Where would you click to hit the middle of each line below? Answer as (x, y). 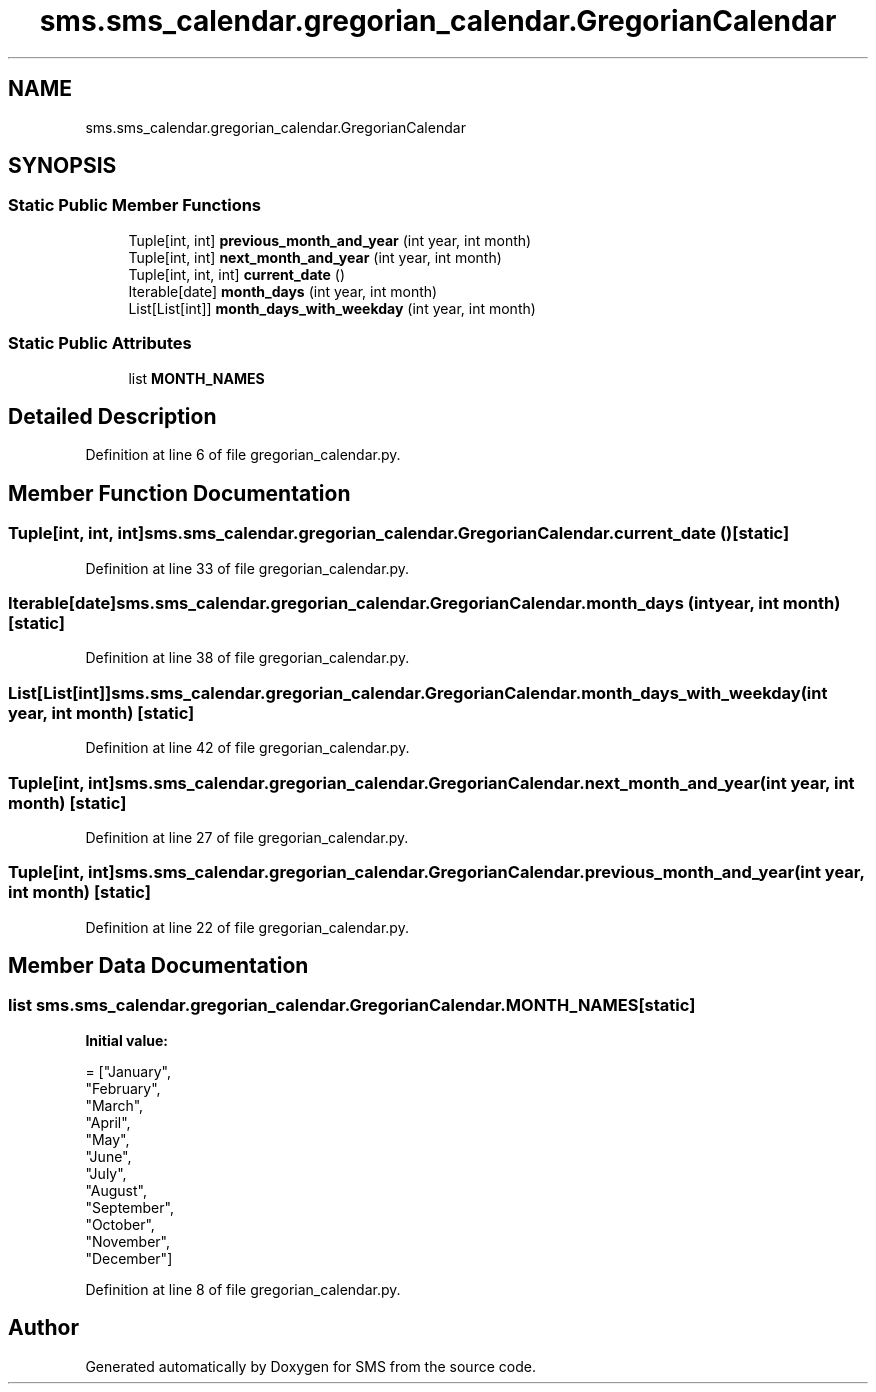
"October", (120, 1224)
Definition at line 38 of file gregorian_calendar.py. (247, 658)
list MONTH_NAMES (196, 378)
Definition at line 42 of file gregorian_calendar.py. (247, 748)
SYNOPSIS (62, 166)
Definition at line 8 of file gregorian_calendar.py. (243, 1289)
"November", (128, 1241)
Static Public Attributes (100, 343)
